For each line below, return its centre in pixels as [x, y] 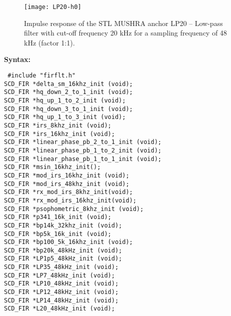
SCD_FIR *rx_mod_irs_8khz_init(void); [68, 192]
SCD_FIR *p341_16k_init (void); [58, 217]
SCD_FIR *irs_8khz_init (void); [58, 125]
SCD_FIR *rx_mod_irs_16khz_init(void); [70, 200]
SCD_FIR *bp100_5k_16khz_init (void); [68, 242]
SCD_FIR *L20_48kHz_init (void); [59, 309]
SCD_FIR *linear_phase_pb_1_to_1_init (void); [83, 159]
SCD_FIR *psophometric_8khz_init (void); [74, 209]
